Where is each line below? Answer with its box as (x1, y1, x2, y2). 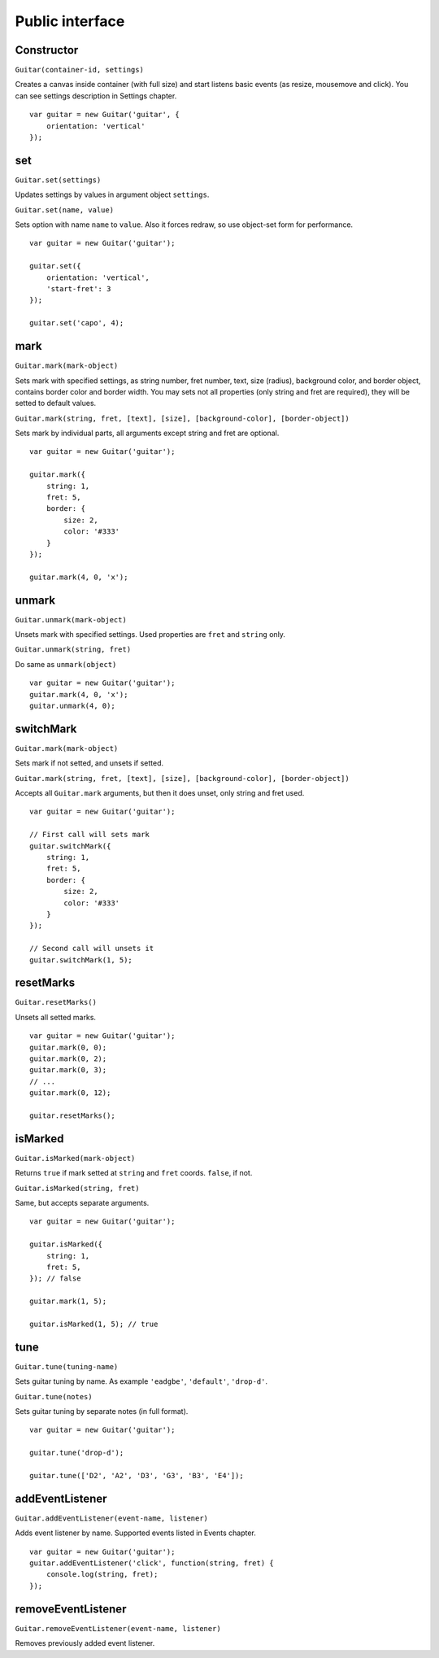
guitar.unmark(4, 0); (29, 701, 115, 711)
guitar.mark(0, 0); (29, 1042, 107, 1052)
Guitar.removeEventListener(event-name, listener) (15, 1624, 221, 1633)
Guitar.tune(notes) (15, 1392, 93, 1401)
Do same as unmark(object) (15, 659, 117, 669)
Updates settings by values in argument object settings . (15, 190, 210, 199)
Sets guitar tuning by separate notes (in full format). (15, 1407, 189, 1416)
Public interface (15, 12, 125, 30)
